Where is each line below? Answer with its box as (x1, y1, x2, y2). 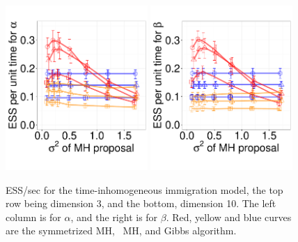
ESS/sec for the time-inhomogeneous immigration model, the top (6, 182, 283, 197)
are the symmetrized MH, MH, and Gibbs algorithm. (6, 223, 237, 238)
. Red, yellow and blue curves (166, 209, 292, 224)
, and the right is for (70, 209, 158, 224)
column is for (6, 209, 61, 224)
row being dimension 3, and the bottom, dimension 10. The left (6, 196, 276, 211)
